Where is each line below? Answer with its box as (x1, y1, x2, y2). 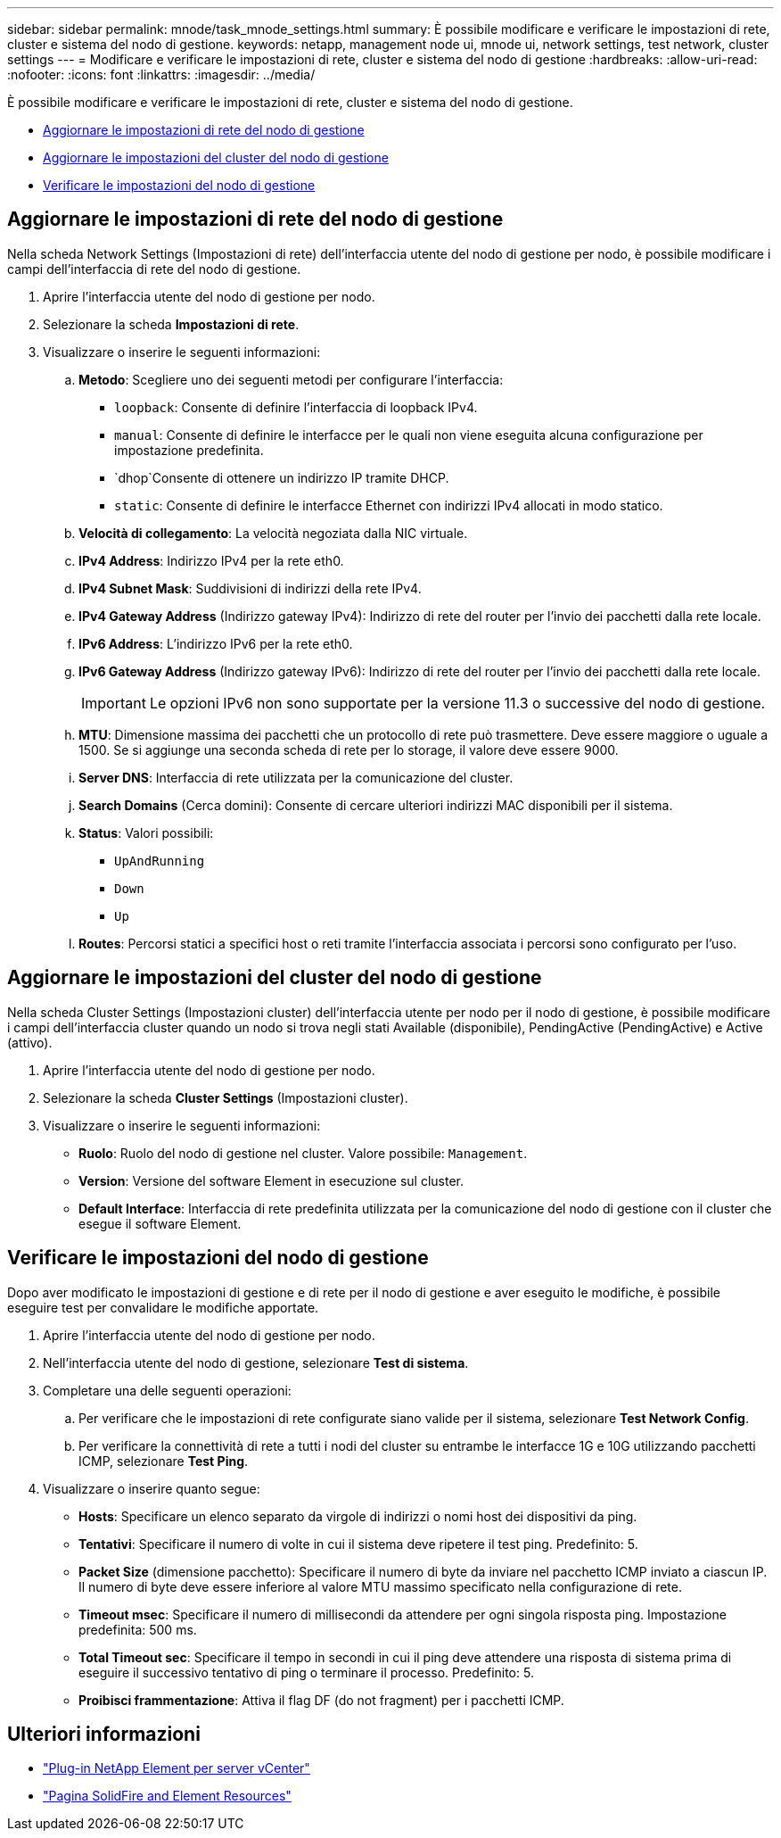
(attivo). (7, 1034, 53, 1050)
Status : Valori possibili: (78, 824, 214, 840)
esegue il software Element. (78, 1215, 242, 1231)
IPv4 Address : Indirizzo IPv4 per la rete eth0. (78, 552, 344, 568)
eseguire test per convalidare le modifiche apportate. (7, 1299, 319, 1315)
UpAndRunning (114, 853, 205, 868)
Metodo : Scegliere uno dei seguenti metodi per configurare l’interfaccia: (78, 371, 504, 387)
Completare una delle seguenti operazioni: (43, 1382, 292, 1398)
